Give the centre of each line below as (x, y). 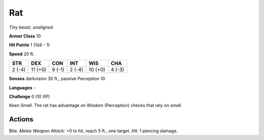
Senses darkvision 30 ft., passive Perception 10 (57, 79)
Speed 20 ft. (22, 54)
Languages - (22, 87)
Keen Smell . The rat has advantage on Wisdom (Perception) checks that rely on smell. (96, 105)
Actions (21, 119)
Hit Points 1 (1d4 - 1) (29, 45)
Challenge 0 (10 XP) (29, 96)
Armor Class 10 (25, 36)
